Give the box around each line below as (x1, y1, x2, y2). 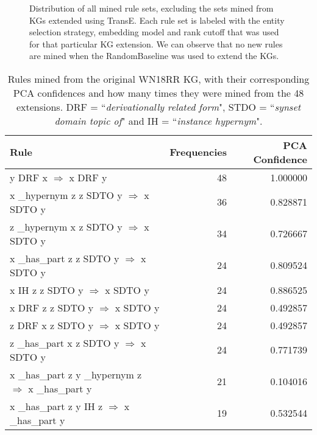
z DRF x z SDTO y (10, 318, 94, 332)
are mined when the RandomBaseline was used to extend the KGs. (29, 49, 279, 62)
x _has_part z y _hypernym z (10, 367, 142, 381)
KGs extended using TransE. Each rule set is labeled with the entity (29, 13, 285, 26)
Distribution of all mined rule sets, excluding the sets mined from (29, 2, 274, 14)
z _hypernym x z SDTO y (10, 219, 123, 234)
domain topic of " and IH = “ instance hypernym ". (54, 113, 263, 128)
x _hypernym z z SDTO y (10, 187, 123, 202)
